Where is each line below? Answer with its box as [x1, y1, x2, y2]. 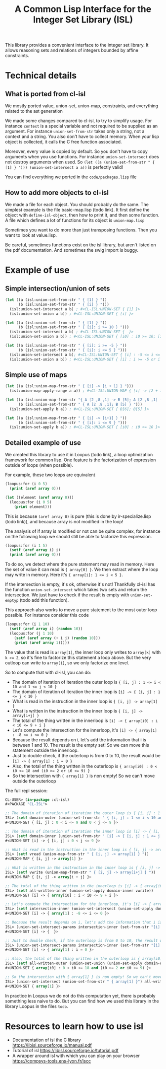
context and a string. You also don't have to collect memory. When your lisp [5, 134, 160, 140]
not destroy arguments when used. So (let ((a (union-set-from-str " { [5, 159, 155, 165]
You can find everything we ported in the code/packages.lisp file [5, 174, 137, 180]
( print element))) [14, 504, 52, 509]
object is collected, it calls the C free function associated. [5, 139, 122, 145]
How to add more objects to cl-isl [5, 188, 109, 197]
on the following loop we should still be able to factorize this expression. [5, 533, 152, 539]
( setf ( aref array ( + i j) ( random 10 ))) [14, 636, 100, 641]
